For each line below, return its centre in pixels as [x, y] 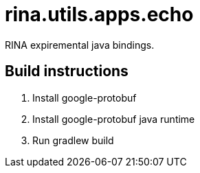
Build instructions [67, 71]
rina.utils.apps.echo [99, 14]
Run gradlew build [73, 140]
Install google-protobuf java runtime [114, 119]
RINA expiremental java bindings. [80, 45]
